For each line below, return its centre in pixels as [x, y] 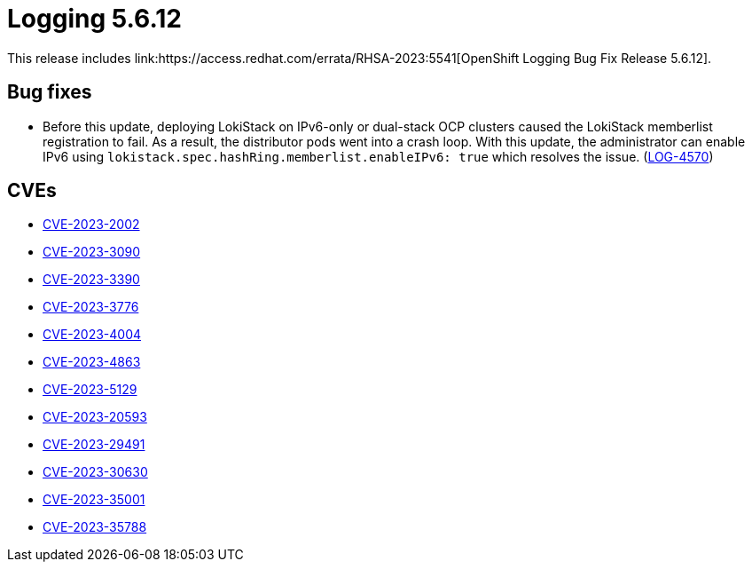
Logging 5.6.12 [94, 19]
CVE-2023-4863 [92, 362]
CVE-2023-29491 [94, 445]
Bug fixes [50, 92]
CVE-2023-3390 [91, 280]
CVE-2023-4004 [92, 335]
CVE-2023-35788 [95, 527]
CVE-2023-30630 [95, 472]
